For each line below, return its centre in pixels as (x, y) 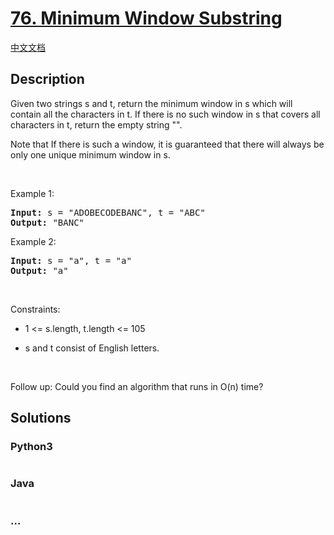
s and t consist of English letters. (92, 348)
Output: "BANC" (47, 222)
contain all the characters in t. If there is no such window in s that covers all (165, 114)
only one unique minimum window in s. (90, 154)
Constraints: (35, 309)
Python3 (31, 447)
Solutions (41, 418)
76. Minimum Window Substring (146, 18)
